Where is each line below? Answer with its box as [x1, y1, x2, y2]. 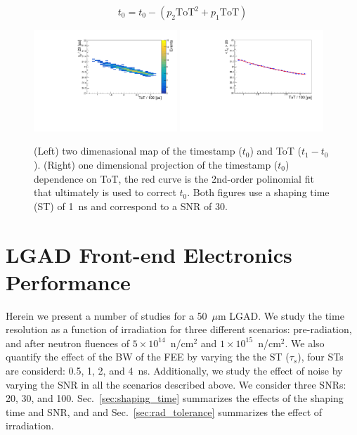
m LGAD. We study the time [218, 308, 344, 323]
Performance [6, 267, 131, 296]
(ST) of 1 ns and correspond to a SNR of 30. [34, 198, 228, 213]
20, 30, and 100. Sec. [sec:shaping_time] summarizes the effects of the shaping [6, 391, 344, 405]
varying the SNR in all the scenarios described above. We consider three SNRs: [6, 377, 346, 391]
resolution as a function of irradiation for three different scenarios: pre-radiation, [6, 322, 352, 337]
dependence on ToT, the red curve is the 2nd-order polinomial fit [34, 171, 314, 186]
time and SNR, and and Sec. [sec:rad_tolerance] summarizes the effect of [6, 404, 323, 419]
